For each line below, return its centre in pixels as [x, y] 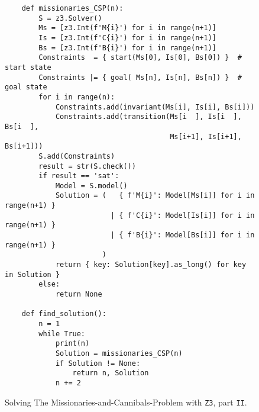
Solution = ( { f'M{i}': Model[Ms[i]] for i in [155, 196]
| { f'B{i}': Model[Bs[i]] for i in [182, 235]
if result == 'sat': [79, 176]
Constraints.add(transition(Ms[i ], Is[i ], [148, 117]
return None [79, 294]
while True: [62, 334]
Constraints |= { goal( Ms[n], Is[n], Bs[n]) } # [140, 77]
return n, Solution [111, 373]
